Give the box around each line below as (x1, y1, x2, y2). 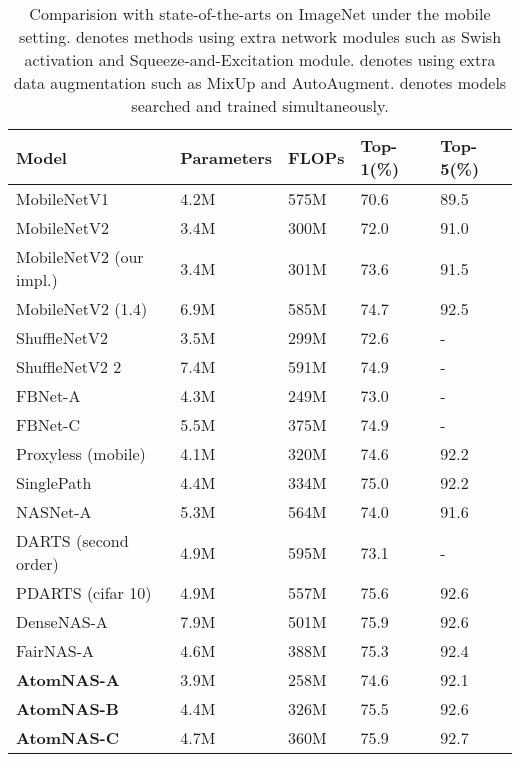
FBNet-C (16, 413, 80, 436)
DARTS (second (16, 529, 129, 552)
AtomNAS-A (16, 668, 120, 691)
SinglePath (16, 471, 92, 494)
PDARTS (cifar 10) (16, 581, 152, 604)
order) (16, 552, 59, 575)
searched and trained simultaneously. (131, 94, 389, 117)
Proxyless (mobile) (16, 442, 146, 465)
